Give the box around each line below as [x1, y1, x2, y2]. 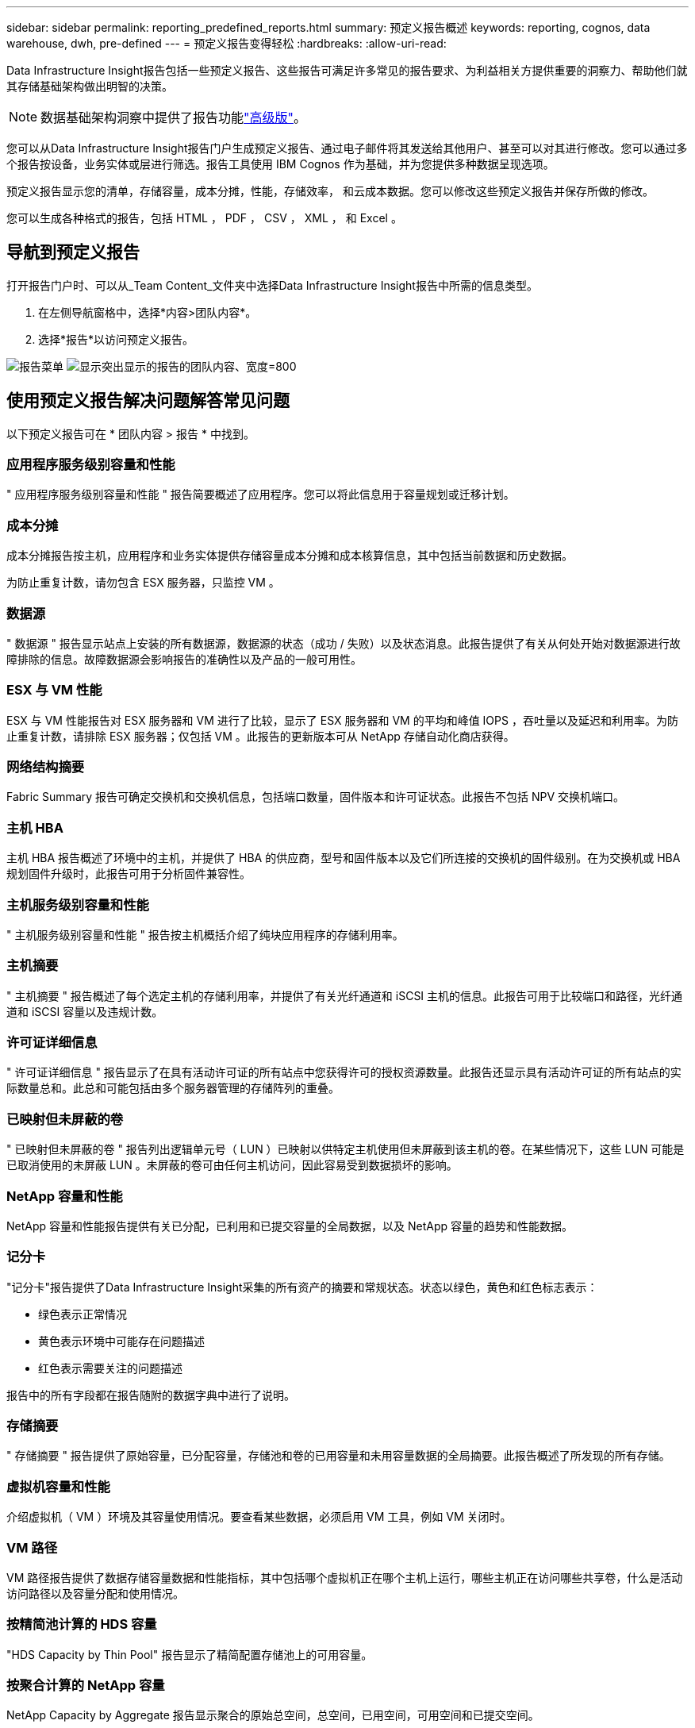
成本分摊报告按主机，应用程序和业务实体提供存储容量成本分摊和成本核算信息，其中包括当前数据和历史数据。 [6, 548, 573, 563]
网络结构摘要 [6, 759, 85, 775]
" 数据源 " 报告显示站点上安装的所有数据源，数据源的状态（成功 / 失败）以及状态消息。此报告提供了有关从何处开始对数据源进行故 [6, 636, 681, 650]
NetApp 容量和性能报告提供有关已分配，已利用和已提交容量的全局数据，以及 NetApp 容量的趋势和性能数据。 [6, 1218, 573, 1233]
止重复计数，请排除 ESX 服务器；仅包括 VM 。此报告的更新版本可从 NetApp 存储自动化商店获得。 [6, 729, 515, 743]
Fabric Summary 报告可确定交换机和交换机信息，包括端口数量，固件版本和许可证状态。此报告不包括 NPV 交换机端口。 [6, 790, 625, 804]
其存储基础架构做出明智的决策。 [6, 79, 173, 93]
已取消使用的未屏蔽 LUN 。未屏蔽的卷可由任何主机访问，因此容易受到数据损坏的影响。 [6, 1158, 458, 1172]
